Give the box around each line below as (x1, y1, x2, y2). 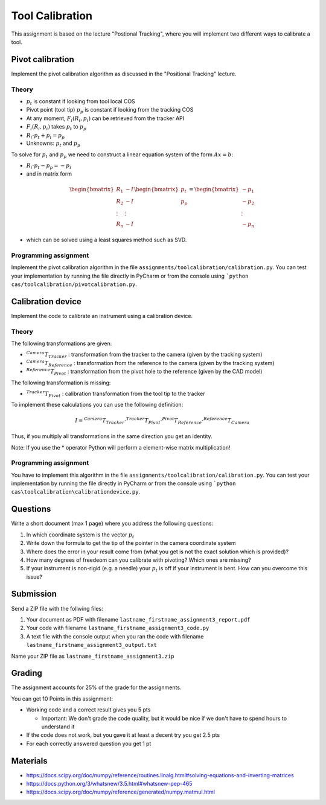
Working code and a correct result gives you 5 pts (26, 706, 151, 713)
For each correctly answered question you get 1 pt (26, 740, 152, 747)
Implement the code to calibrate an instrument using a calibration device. (11, 312, 193, 319)
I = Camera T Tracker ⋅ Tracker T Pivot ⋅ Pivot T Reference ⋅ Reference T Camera (74, 416, 250, 425)
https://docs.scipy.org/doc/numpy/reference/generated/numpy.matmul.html (26, 788, 216, 796)
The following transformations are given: (11, 340, 112, 347)
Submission (11, 589, 57, 599)
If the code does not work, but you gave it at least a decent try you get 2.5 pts (26, 731, 220, 739)
